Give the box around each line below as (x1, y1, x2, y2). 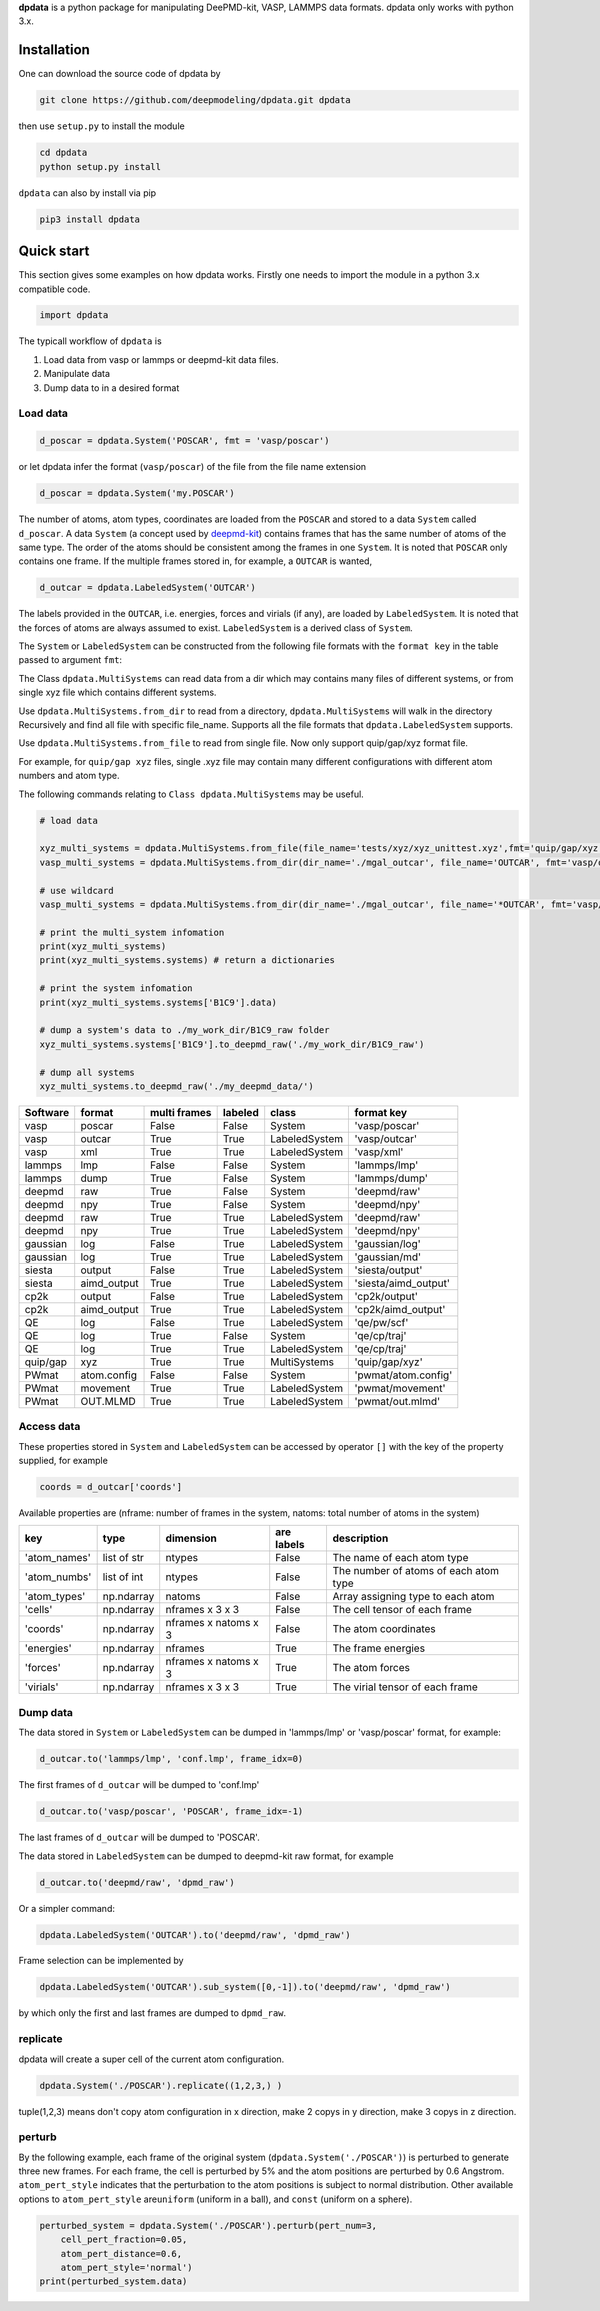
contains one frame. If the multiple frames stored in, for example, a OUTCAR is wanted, (18, 555, 373, 567)
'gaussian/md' (354, 1250, 422, 1264)
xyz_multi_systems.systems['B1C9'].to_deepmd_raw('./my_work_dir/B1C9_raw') (39, 1038, 425, 1050)
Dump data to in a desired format (43, 381, 180, 394)
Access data (18, 1420, 81, 1434)
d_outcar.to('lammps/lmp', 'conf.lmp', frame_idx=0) (39, 1753, 304, 1765)
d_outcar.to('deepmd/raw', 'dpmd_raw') (39, 1876, 235, 1888)
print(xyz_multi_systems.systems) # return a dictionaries (39, 955, 335, 966)
